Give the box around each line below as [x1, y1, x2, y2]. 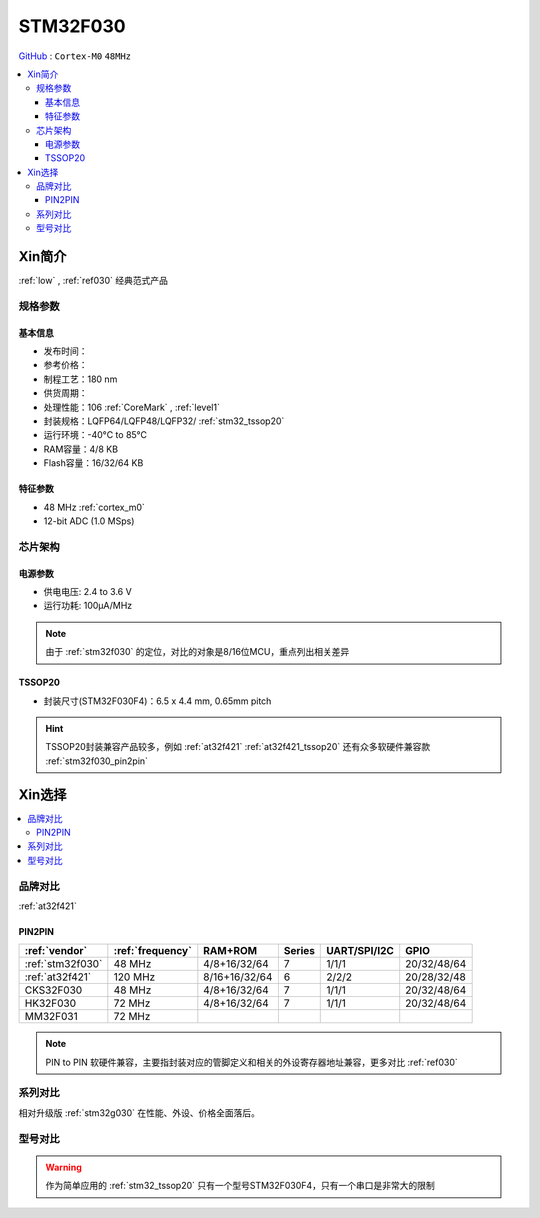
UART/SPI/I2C [326, 944, 395, 958]
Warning [45, 1161, 82, 1173]
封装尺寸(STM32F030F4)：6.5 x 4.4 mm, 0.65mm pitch [43, 695, 272, 707]
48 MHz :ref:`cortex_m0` [43, 501, 145, 513]
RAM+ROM [203, 944, 258, 958]
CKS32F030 [24, 983, 83, 997]
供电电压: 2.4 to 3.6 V [43, 585, 132, 597]
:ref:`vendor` [24, 944, 88, 958]
